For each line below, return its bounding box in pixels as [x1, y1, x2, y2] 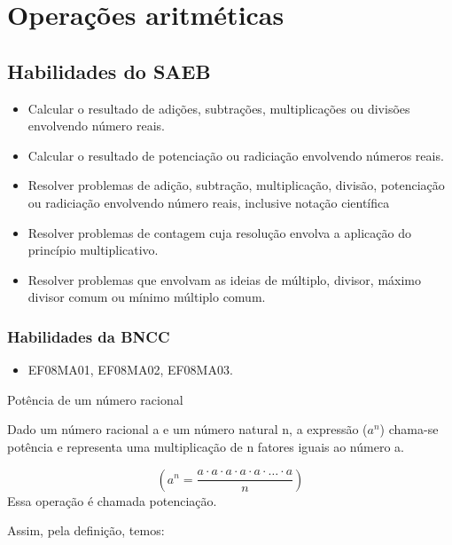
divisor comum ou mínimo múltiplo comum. [27, 288, 266, 306]
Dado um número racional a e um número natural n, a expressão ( [7, 420, 368, 438]
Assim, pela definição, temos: [7, 521, 165, 540]
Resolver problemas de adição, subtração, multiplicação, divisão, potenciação [27, 176, 445, 194]
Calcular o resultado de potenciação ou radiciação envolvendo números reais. [27, 146, 444, 164]
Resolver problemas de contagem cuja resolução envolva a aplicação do [27, 223, 411, 241]
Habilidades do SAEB [7, 57, 211, 84]
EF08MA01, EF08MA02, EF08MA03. [27, 360, 233, 379]
